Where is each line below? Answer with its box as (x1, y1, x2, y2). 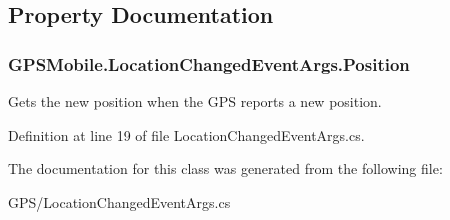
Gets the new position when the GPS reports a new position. (8, 91, 382, 111)
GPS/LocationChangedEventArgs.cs (8, 191, 231, 212)
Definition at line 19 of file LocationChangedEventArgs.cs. (8, 124, 365, 145)
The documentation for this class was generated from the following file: (8, 158, 443, 179)
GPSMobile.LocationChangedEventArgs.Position (8, 51, 410, 76)
